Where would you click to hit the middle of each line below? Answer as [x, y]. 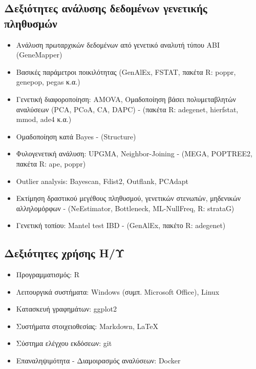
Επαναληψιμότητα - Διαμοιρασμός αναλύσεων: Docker [98, 361]
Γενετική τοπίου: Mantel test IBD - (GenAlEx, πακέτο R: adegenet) [121, 225]
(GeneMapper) [39, 55]
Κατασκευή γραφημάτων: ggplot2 [66, 309]
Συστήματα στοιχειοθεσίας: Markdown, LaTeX [87, 326]
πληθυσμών [31, 23]
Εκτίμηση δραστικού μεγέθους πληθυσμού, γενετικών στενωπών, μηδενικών [129, 198]
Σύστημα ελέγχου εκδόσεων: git [64, 343]
